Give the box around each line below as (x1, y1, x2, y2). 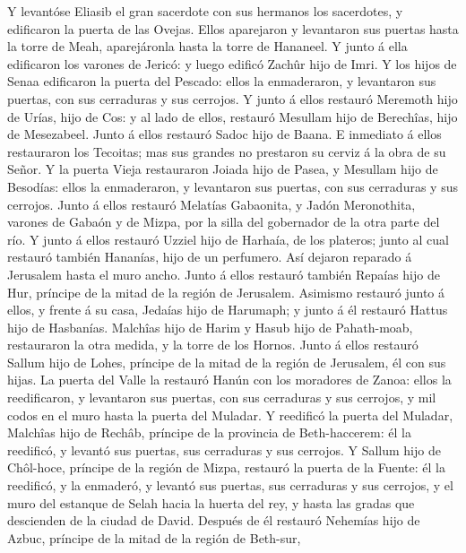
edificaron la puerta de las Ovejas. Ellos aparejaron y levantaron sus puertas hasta (7, 19, 459, 38)
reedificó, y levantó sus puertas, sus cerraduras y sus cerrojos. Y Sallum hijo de (7, 440, 441, 459)
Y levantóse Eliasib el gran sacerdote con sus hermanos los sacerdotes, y (7, 2, 403, 20)
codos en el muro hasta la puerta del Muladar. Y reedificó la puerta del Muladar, (7, 405, 453, 424)
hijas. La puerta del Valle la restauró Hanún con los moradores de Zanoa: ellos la (7, 370, 452, 389)
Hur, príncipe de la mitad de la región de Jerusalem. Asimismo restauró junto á (7, 282, 445, 301)
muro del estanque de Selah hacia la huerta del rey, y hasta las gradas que (7, 493, 415, 512)
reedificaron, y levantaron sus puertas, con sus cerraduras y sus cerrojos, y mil (7, 388, 436, 407)
